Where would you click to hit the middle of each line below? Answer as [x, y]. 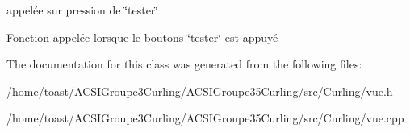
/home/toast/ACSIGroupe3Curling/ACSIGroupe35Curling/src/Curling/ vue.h [200, 91]
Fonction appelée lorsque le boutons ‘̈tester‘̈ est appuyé [142, 37]
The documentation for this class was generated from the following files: [184, 64]
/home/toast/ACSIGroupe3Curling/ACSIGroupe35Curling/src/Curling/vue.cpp [205, 118]
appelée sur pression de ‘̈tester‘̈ [83, 10]
